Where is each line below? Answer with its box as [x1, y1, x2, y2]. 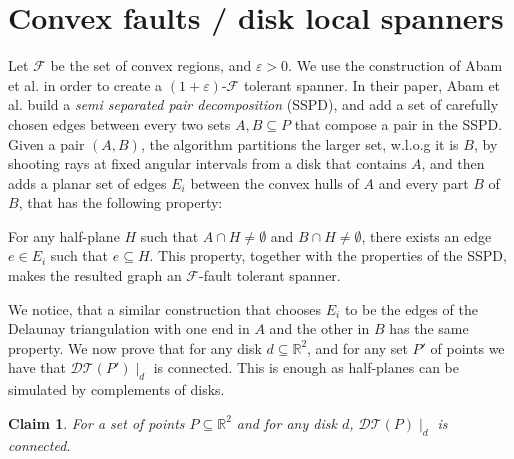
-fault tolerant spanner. [199, 265, 341, 286]
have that [8, 357, 66, 378]
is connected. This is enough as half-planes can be [153, 357, 459, 378]
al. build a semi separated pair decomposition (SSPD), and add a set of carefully [8, 94, 499, 115]
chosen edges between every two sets [8, 113, 231, 134]
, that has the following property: [18, 192, 223, 213]
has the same [389, 318, 469, 339]
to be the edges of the [344, 298, 478, 319]
